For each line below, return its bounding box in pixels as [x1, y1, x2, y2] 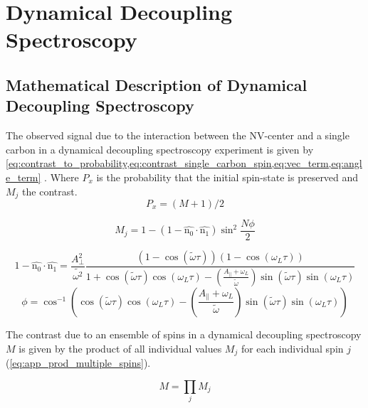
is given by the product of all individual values [19, 340, 222, 355]
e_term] [6, 169, 41, 184]
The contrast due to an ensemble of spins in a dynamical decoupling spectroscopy [6, 326, 362, 341]
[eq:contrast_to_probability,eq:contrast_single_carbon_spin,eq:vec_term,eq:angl [6, 156, 362, 171]
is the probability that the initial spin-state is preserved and [96, 169, 359, 184]
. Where [44, 169, 79, 184]
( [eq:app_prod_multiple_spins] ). [6, 355, 151, 370]
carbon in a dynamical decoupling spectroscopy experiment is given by [6, 141, 314, 156]
